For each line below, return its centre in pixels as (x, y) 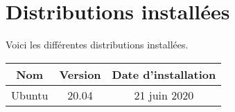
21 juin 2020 (164, 95)
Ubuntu (30, 95)
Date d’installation (164, 74)
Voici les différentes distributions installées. (97, 45)
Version (80, 74)
